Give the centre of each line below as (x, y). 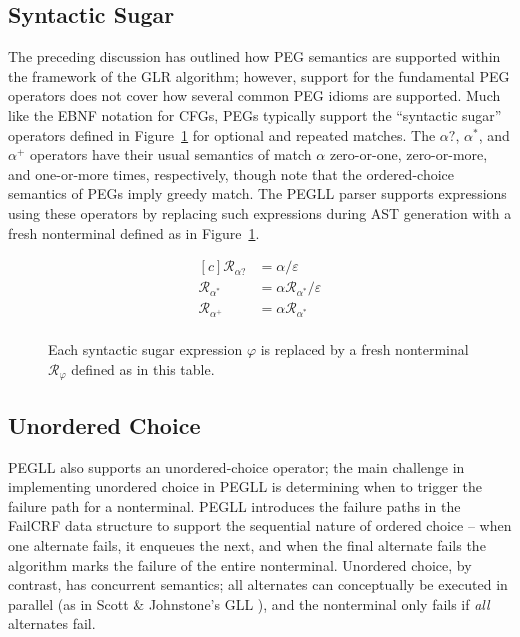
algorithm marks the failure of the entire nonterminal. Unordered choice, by (240, 564)
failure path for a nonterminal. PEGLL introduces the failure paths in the (234, 505)
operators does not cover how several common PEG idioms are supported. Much (254, 95)
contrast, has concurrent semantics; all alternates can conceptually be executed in (258, 584)
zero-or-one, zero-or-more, (408, 154)
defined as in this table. (143, 368)
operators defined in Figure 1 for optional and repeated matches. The (222, 134)
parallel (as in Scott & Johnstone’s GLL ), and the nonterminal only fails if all (249, 603)
